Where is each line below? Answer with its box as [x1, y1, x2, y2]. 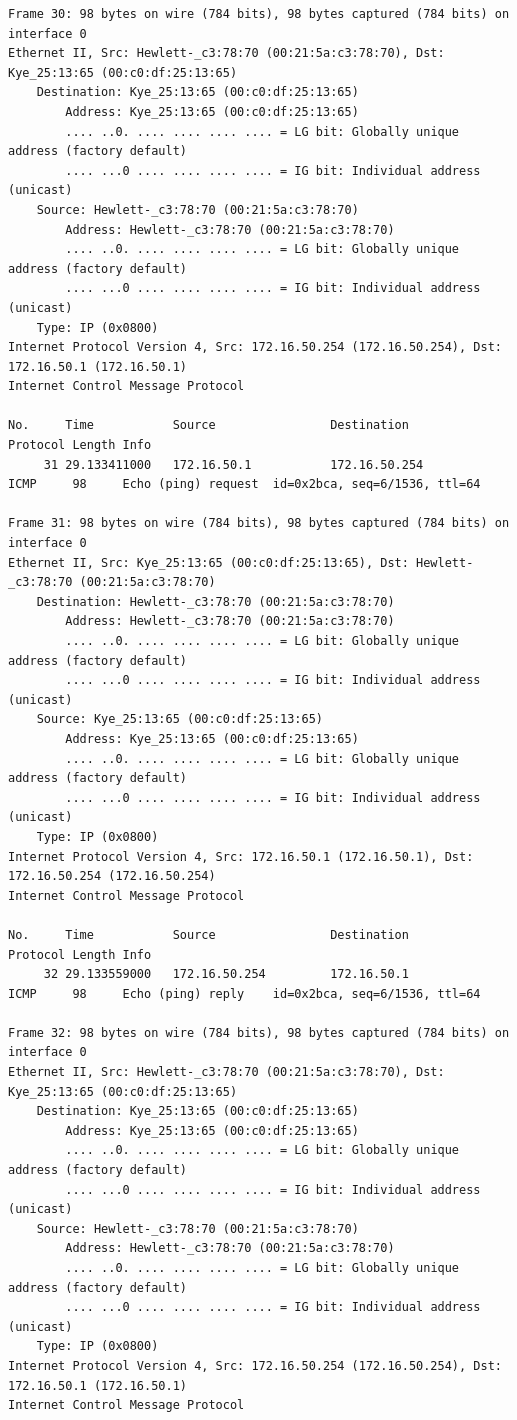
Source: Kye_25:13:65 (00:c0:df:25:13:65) [36, 712, 323, 727]
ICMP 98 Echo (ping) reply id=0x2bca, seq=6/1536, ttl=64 [8, 986, 481, 1001]
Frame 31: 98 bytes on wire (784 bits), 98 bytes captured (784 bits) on [8, 516, 510, 531]
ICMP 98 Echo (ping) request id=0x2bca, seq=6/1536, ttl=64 [8, 477, 481, 492]
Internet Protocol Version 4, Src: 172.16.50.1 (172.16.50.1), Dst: [8, 849, 474, 864]
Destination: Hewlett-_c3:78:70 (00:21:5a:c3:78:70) [36, 594, 395, 609]
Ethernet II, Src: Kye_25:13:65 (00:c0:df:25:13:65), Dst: [8, 555, 409, 570]
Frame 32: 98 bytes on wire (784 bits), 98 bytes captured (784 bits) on [8, 1025, 510, 1040]
